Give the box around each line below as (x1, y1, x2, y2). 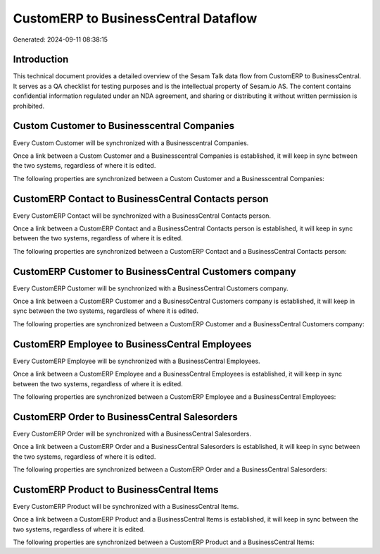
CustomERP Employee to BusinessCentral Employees (13, 338, 252, 350)
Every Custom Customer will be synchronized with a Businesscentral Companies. (13, 138, 249, 147)
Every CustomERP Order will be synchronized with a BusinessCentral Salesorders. (13, 429, 252, 438)
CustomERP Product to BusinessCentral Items (13, 484, 219, 495)
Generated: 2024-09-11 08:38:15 (13, 35, 108, 44)
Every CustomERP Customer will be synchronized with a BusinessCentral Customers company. (13, 284, 289, 293)
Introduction (13, 54, 69, 66)
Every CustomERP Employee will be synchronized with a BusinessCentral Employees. (13, 357, 260, 365)
